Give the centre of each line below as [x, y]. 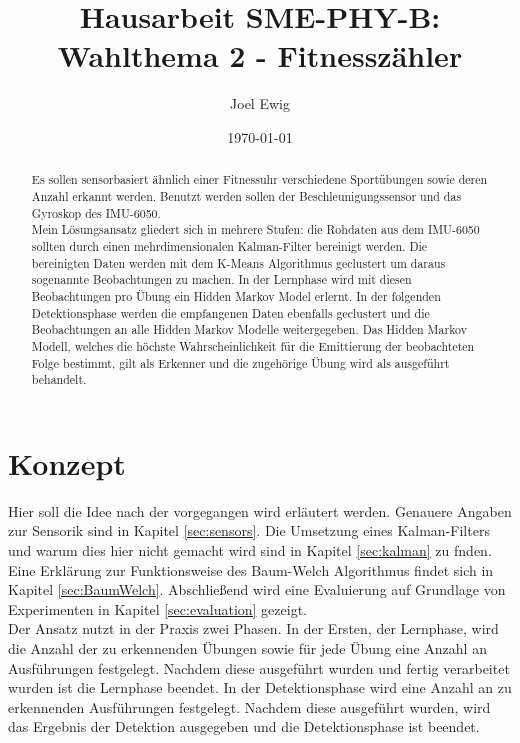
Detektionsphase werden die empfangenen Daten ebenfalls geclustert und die [230, 312]
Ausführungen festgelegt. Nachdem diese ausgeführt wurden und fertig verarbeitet [259, 667]
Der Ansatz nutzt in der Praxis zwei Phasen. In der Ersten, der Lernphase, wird [253, 628]
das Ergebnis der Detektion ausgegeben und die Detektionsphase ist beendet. [244, 726]
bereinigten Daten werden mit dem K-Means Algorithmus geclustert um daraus [238, 262]
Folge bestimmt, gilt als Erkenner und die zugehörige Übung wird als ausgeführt [240, 362]
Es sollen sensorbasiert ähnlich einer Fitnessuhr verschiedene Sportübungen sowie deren [259, 179]
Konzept [67, 462]
